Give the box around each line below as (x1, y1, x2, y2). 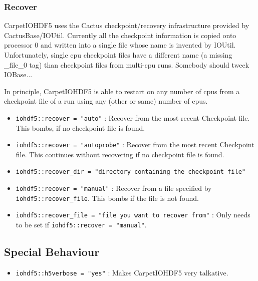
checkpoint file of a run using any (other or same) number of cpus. (4, 96, 208, 106)
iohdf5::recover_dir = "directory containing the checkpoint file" (16, 168, 245, 176)
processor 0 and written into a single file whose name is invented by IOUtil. (4, 40, 236, 50)
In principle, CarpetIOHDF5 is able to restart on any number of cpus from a (4, 86, 240, 96)
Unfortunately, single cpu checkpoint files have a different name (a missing (4, 50, 232, 60)
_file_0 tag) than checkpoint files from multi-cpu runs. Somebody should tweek (4, 59, 249, 70)
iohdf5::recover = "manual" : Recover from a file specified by (16, 183, 212, 193)
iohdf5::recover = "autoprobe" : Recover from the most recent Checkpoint (16, 139, 254, 150)
